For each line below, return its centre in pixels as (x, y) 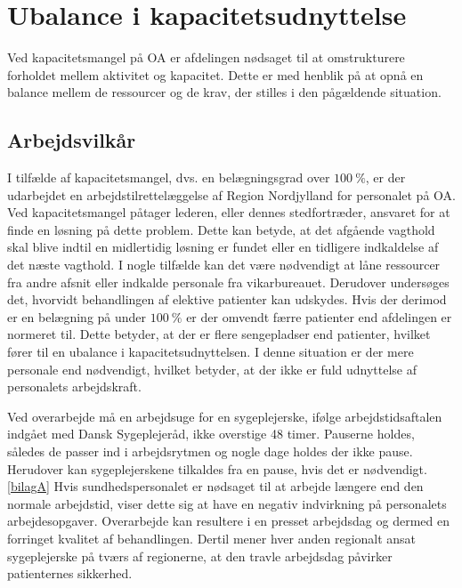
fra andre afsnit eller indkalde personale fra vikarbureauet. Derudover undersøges (228, 282)
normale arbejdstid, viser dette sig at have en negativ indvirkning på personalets (227, 503)
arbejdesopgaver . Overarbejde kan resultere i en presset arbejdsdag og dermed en (228, 521)
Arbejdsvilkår (72, 140)
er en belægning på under (77, 316)
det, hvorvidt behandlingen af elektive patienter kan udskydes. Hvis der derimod (227, 299)
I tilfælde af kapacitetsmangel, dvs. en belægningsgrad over (169, 177)
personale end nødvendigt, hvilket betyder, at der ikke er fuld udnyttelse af (212, 369)
